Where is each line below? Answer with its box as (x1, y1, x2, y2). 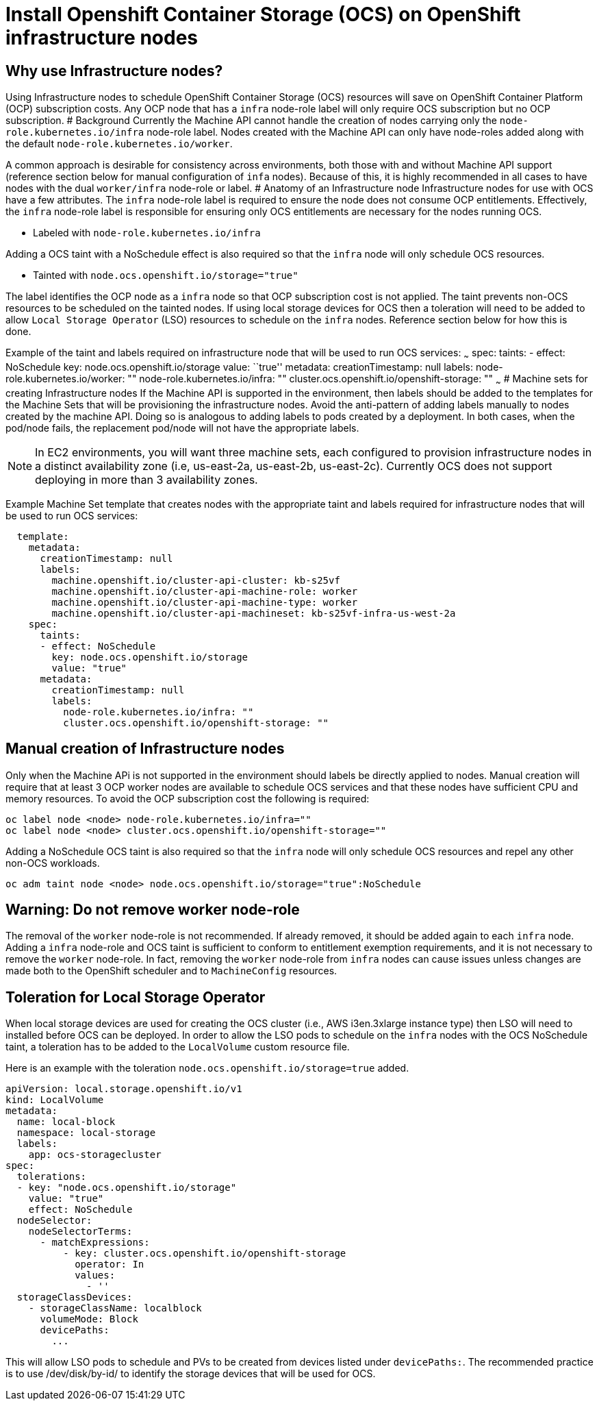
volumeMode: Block (40, 1313, 138, 1325)
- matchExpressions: (40, 1237, 150, 1248)
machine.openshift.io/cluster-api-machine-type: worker (51, 596, 358, 608)
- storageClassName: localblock (28, 1303, 202, 1314)
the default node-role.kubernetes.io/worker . (5, 138, 233, 150)
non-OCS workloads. (5, 856, 100, 869)
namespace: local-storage (16, 1127, 156, 1139)
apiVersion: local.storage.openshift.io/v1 (5, 1083, 242, 1095)
